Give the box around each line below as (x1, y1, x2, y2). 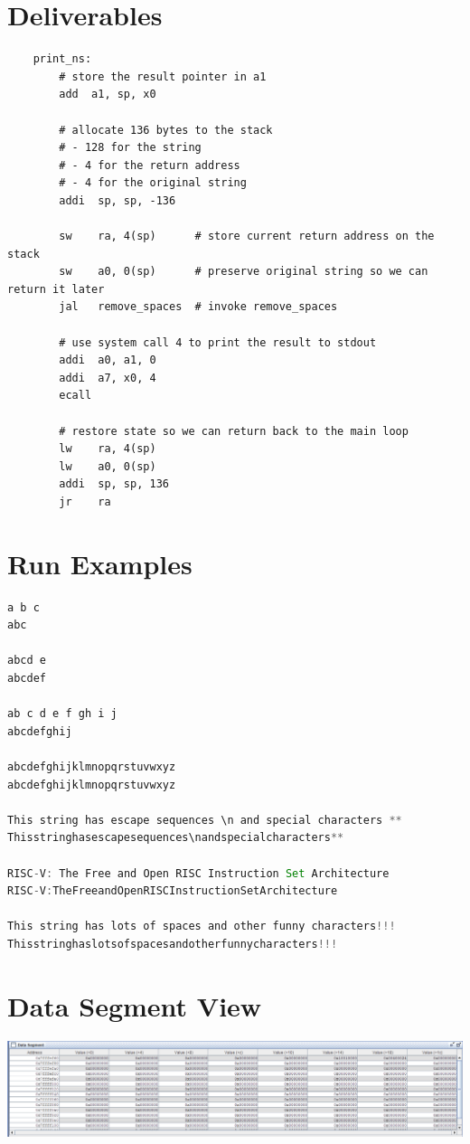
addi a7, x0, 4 (59, 371, 156, 384)
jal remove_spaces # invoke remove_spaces (59, 300, 338, 314)
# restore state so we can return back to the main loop (59, 424, 409, 438)
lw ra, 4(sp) (59, 442, 156, 456)
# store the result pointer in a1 (59, 70, 267, 83)
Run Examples (7, 544, 193, 581)
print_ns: (33, 52, 92, 66)
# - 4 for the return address (59, 158, 240, 172)
